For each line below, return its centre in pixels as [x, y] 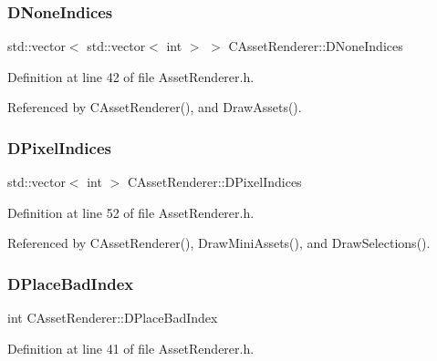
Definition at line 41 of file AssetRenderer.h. [131, 348]
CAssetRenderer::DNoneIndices [316, 46]
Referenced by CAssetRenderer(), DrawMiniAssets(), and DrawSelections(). [219, 243]
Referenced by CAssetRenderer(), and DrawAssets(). [155, 107]
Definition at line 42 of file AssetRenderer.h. [131, 76]
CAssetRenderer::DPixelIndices [214, 182]
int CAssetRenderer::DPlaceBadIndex [113, 318]
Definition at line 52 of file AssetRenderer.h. [131, 212]
